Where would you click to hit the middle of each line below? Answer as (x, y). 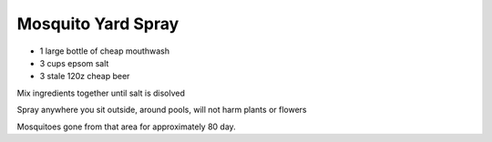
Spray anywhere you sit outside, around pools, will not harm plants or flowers (162, 110)
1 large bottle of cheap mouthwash (105, 51)
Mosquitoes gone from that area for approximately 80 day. (126, 127)
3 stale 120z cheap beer (85, 76)
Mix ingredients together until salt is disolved (101, 93)
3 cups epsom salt (74, 63)
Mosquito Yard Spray (98, 24)
